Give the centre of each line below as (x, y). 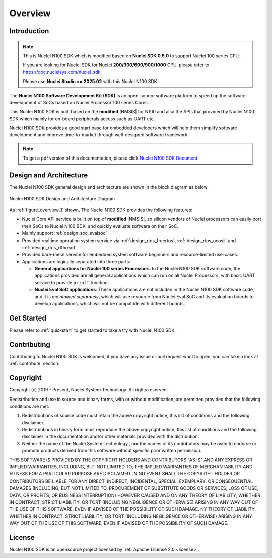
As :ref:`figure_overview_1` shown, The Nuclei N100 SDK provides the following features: (101, 210)
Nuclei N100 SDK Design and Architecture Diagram (62, 198)
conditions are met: (29, 406)
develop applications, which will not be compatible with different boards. (110, 304)
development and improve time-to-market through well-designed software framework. (99, 135)
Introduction (29, 31)
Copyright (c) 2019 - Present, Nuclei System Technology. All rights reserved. (89, 390)
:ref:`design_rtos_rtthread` (49, 247)
